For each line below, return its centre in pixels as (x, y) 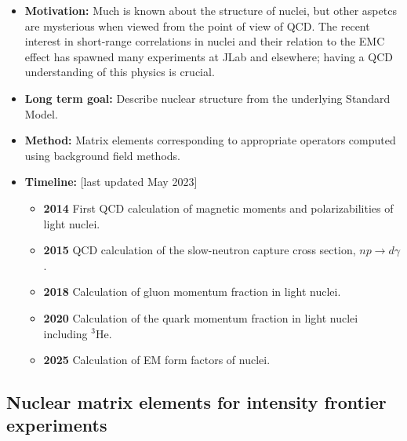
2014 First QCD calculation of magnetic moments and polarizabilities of (218, 208)
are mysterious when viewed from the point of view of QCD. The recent (197, 26)
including (65, 333)
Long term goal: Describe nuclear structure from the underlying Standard (207, 98)
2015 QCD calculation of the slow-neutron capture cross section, (200, 250)
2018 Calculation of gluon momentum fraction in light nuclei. (192, 292)
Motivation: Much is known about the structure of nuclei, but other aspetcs (211, 10)
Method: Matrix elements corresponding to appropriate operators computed (210, 140)
